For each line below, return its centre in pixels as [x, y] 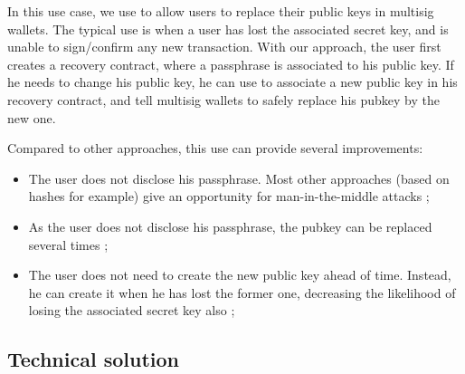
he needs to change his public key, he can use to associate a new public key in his [232, 82]
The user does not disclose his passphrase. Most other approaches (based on [239, 178]
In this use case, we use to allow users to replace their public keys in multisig [221, 11]
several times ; [68, 244]
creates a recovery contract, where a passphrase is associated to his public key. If [231, 64]
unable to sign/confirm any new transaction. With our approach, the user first [224, 47]
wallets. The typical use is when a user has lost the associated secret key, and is [228, 29]
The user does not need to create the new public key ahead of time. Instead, [240, 275]
